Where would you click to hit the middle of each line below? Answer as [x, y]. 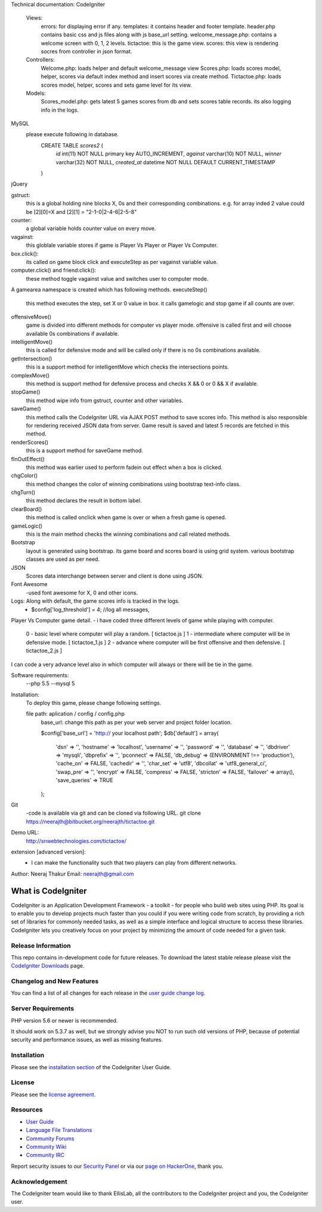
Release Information [41, 946]
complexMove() [30, 375]
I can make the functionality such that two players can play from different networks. [134, 863]
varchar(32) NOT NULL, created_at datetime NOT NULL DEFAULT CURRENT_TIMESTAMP [165, 162]
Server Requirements [43, 1008]
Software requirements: [40, 675]
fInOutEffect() [28, 459]
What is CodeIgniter [49, 891]
